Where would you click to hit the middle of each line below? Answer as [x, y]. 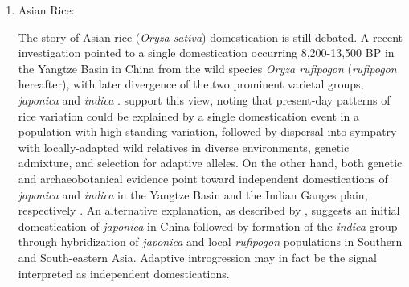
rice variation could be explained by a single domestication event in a [188, 115]
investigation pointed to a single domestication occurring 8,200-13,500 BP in [206, 53]
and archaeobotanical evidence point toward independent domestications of [203, 178]
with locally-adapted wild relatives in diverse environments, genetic [184, 147]
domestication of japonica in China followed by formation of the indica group [208, 225]
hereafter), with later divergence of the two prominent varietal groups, [191, 84]
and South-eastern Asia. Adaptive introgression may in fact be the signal [197, 257]
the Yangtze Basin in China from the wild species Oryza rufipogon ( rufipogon [207, 68]
